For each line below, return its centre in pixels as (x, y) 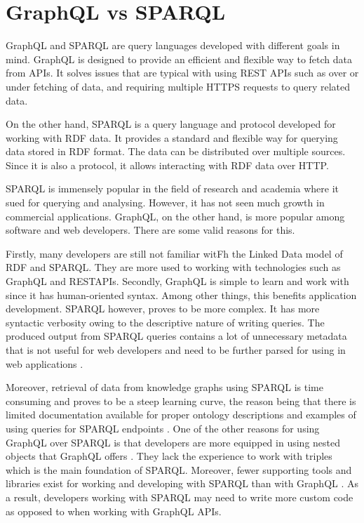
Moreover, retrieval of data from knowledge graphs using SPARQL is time (164, 387)
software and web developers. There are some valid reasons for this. (150, 230)
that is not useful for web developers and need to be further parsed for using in (176, 350)
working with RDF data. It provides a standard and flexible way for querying (172, 137)
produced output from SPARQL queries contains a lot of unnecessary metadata (176, 336)
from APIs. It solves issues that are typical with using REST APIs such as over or (182, 73)
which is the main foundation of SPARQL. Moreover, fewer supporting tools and (179, 469)
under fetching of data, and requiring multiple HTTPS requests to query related (178, 86)
